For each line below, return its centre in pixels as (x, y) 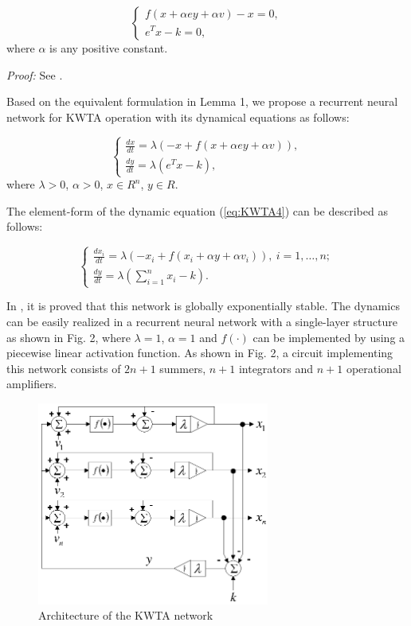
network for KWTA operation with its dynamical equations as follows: (178, 117)
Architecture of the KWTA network (126, 615)
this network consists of (64, 368)
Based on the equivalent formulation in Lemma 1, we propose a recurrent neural (202, 101)
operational (374, 368)
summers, (183, 368)
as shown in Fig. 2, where (68, 337)
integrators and (276, 368)
